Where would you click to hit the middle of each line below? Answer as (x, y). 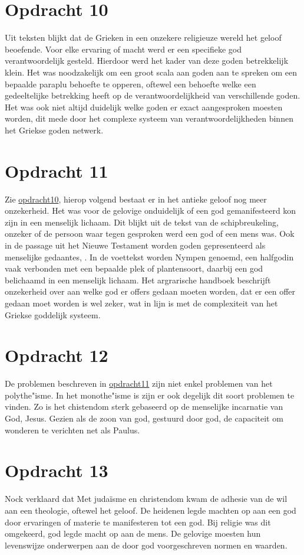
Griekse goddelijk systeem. (53, 314)
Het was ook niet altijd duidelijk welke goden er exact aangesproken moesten (144, 107)
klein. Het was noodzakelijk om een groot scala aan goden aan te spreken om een (151, 72)
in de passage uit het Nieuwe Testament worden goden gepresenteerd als (135, 245)
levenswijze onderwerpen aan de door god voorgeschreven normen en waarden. (146, 545)
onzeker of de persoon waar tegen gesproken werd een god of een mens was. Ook (150, 234)
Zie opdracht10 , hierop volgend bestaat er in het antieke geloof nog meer (136, 199)
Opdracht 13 (57, 470)
